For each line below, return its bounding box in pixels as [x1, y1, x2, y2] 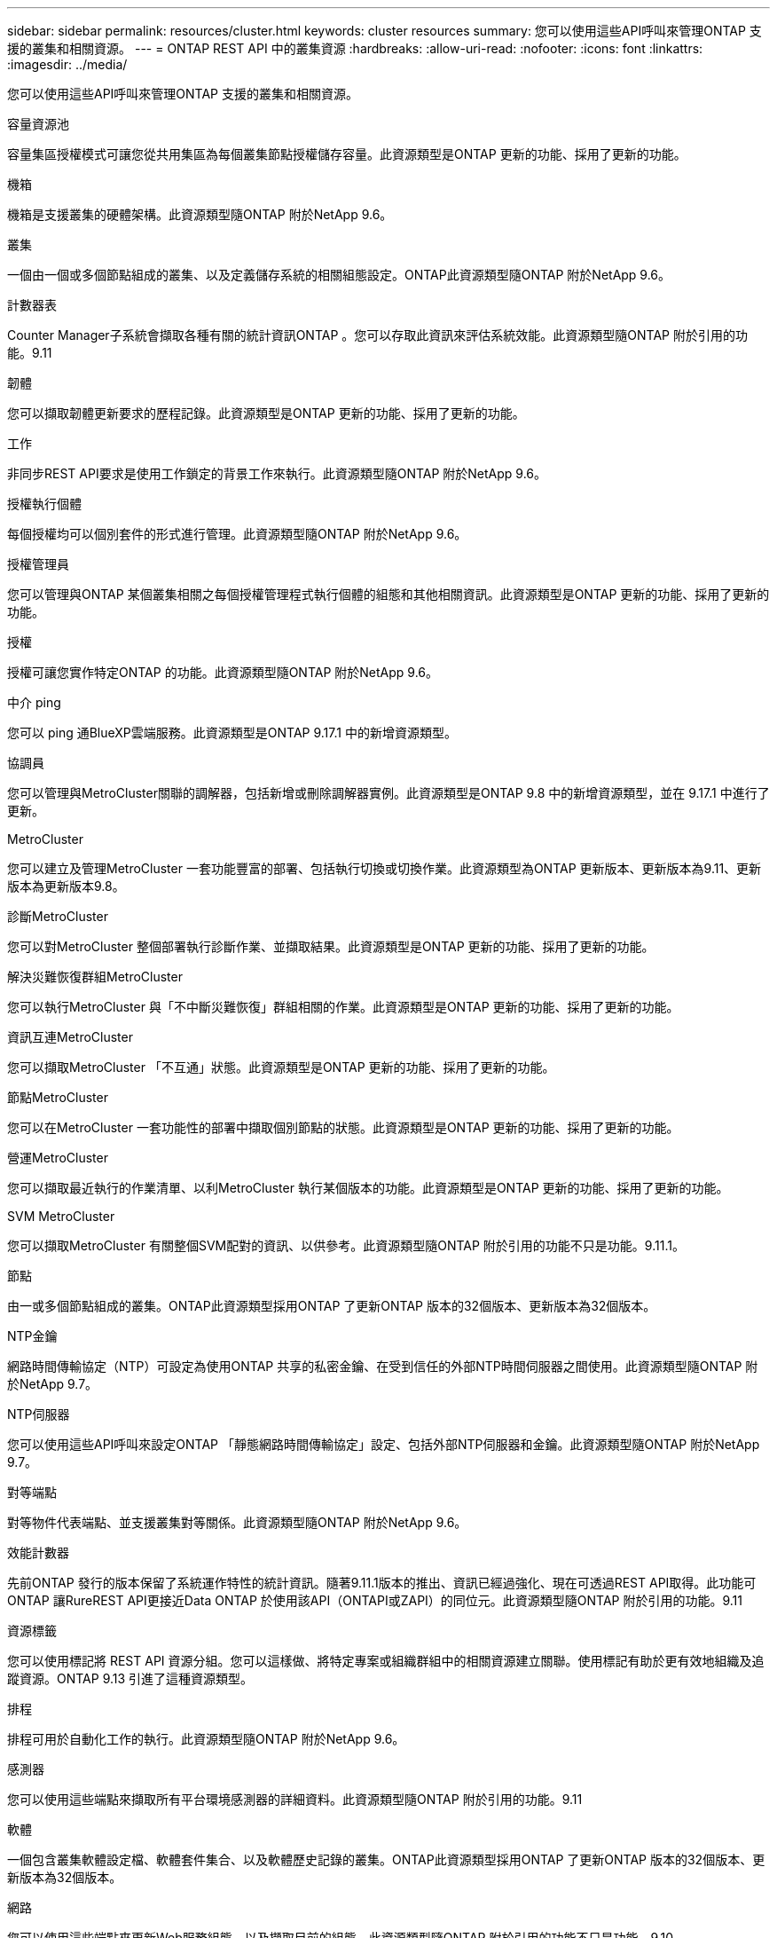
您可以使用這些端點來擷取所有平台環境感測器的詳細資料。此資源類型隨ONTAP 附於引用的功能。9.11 [7, 1792, 583, 1807]
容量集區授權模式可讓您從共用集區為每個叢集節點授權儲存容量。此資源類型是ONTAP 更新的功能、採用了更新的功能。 [7, 146, 687, 161]
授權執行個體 [7, 496, 82, 511]
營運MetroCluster [7, 1150, 108, 1165]
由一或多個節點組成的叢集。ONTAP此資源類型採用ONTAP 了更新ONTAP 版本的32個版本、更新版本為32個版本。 [7, 1298, 656, 1313]
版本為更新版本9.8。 [7, 878, 125, 894]
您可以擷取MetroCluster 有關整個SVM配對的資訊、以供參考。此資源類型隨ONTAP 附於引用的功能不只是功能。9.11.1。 [7, 1238, 685, 1253]
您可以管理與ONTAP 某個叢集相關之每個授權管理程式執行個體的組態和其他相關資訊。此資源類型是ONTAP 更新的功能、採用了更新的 [7, 587, 770, 602]
